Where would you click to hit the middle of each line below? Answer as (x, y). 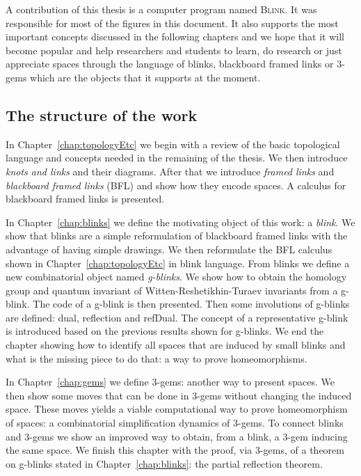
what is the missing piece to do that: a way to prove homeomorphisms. (157, 358)
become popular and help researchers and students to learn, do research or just (174, 50)
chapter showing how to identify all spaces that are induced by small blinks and (176, 345)
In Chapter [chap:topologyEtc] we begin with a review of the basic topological (173, 144)
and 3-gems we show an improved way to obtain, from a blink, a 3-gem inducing (177, 436)
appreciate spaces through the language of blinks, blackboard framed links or (170, 64)
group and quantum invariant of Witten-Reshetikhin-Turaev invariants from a (172, 290)
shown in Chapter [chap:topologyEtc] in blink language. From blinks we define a (178, 263)
